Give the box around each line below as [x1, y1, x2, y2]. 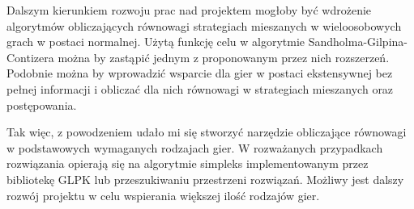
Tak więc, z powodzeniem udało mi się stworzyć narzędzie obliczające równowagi [6, 123, 407, 140]
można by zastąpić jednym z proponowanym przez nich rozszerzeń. [58, 48, 390, 65]
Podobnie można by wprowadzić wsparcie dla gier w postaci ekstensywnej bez [6, 65, 393, 82]
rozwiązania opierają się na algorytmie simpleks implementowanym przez [6, 155, 369, 172]
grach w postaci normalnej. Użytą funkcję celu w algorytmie [6, 33, 305, 50]
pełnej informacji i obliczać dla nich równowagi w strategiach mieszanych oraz [6, 80, 394, 97]
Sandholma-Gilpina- [308, 33, 408, 50]
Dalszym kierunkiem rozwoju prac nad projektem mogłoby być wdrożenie [6, 2, 372, 18]
